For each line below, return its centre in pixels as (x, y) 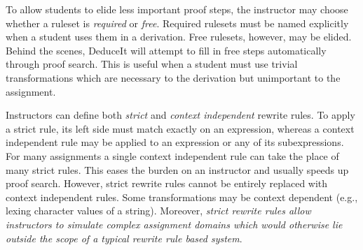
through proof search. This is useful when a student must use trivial (152, 64)
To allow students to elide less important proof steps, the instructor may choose (177, 9)
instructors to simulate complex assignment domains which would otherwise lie (174, 224)
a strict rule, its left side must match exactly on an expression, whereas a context (180, 128)
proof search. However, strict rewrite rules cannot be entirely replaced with (167, 183)
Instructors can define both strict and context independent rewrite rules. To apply (180, 115)
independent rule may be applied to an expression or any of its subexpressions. (175, 142)
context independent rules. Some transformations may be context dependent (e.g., (182, 197)
